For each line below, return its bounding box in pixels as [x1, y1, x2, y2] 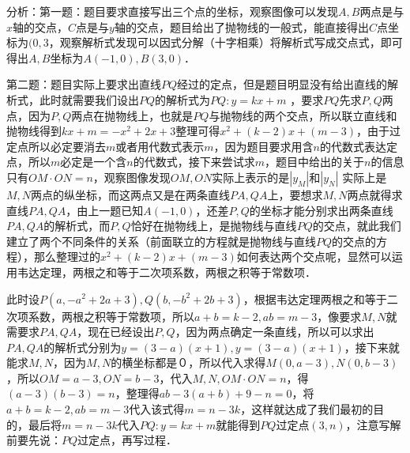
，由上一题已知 [66, 202, 144, 218]
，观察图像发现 [92, 168, 171, 185]
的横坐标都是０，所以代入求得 [111, 354, 266, 371]
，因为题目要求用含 [213, 138, 314, 154]
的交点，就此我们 [312, 217, 401, 234]
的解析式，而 [43, 217, 111, 234]
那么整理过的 [33, 248, 100, 265]
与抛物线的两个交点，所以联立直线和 [209, 107, 397, 123]
